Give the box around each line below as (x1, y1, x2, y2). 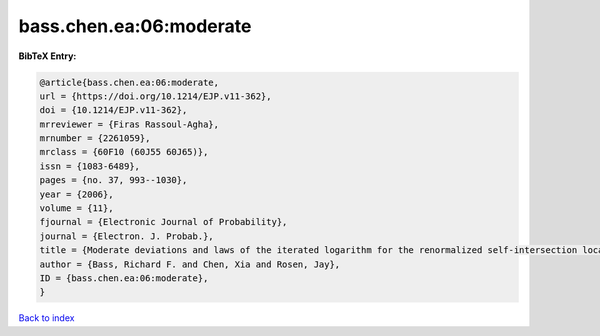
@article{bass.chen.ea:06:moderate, (39, 76, 220, 88)
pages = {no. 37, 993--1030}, (39, 175, 188, 186)
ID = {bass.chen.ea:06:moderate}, (39, 273, 209, 284)
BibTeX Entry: (18, 50, 77, 62)
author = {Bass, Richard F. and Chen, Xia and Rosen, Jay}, (39, 258, 341, 270)
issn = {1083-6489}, (39, 160, 140, 172)
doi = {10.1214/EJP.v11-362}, (39, 105, 188, 116)
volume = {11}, (39, 203, 114, 214)
